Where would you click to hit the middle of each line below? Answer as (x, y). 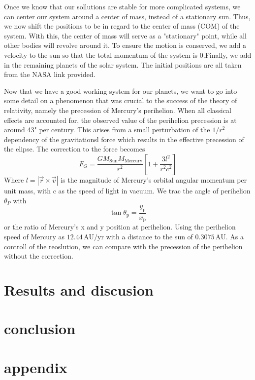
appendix (36, 367)
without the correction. (39, 256)
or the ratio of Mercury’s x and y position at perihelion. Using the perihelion (120, 227)
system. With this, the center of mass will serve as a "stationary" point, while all (125, 35)
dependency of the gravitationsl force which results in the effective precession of (124, 139)
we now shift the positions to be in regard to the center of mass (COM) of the (122, 26)
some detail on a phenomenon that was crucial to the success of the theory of (121, 100)
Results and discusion (79, 289)
